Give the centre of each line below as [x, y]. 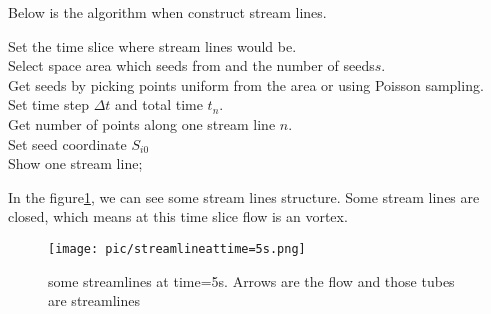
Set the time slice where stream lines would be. [152, 45]
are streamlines [94, 300]
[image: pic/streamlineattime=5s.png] [177, 248]
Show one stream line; [75, 163]
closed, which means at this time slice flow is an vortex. [178, 216]
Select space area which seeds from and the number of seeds [191, 65]
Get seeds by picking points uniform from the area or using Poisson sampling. [246, 84]
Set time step [48, 104]
